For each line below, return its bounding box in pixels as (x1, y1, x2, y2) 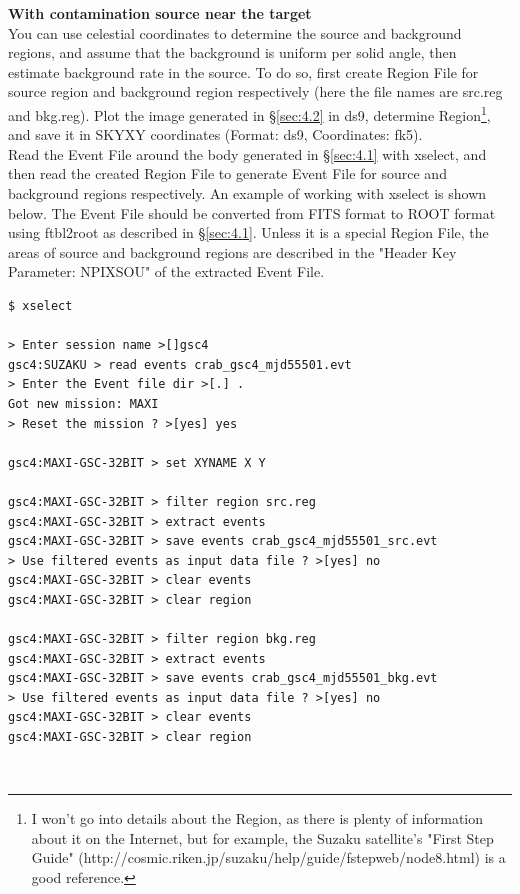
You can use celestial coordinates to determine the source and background (8, 22, 462, 43)
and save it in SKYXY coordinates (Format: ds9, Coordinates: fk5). (8, 124, 423, 145)
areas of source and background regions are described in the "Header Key (8, 241, 457, 262)
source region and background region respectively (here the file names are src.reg (8, 81, 503, 102)
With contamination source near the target (8, 3, 312, 23)
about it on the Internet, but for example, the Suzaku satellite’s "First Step (31, 827, 494, 848)
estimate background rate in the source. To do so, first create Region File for (8, 61, 479, 82)
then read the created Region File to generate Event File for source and (8, 163, 447, 184)
